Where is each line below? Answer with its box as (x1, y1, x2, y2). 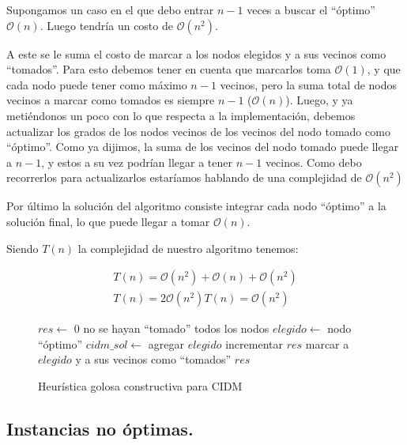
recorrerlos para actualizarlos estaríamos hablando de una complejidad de (6, 169, 362, 186)
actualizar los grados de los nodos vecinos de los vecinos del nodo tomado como (6, 123, 390, 139)
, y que (367, 61, 401, 77)
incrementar (225, 335, 283, 352)
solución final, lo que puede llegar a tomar (6, 213, 210, 229)
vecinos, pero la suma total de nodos (220, 76, 398, 92)
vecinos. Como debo (265, 153, 362, 170)
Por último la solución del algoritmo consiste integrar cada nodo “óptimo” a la (6, 198, 386, 214)
